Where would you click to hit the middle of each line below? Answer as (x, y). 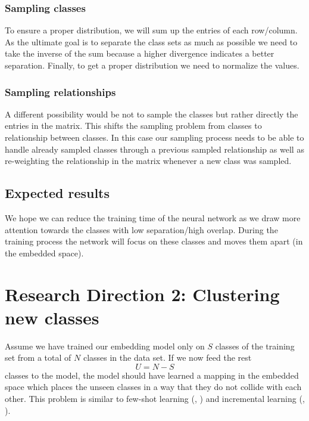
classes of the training (255, 346)
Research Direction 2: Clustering (142, 294)
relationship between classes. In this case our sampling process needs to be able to (154, 137)
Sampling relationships (60, 92)
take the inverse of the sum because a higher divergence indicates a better (140, 53)
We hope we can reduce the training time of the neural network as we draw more (153, 217)
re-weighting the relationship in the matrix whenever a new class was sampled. (148, 161)
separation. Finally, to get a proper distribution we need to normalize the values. (152, 65)
